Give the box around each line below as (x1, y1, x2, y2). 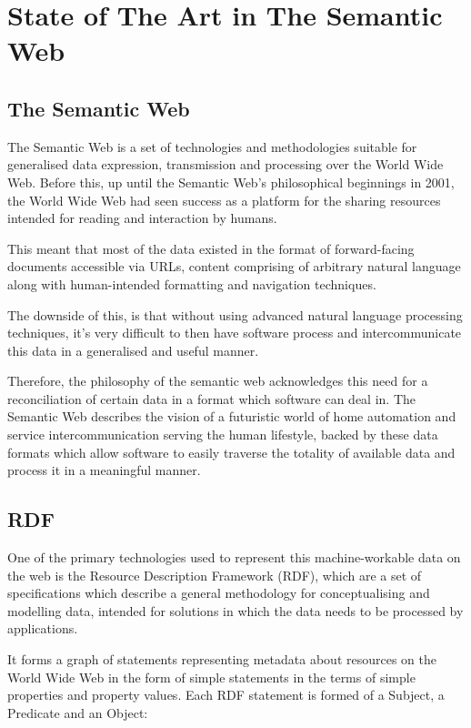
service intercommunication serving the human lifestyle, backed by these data (7, 425, 438, 444)
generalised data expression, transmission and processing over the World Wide (7, 155, 444, 174)
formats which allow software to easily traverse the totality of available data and (7, 442, 456, 461)
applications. (7, 619, 78, 638)
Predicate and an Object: (7, 703, 148, 722)
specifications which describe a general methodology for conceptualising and (7, 583, 430, 602)
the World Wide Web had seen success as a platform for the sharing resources (7, 190, 441, 209)
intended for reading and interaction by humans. (7, 208, 277, 227)
